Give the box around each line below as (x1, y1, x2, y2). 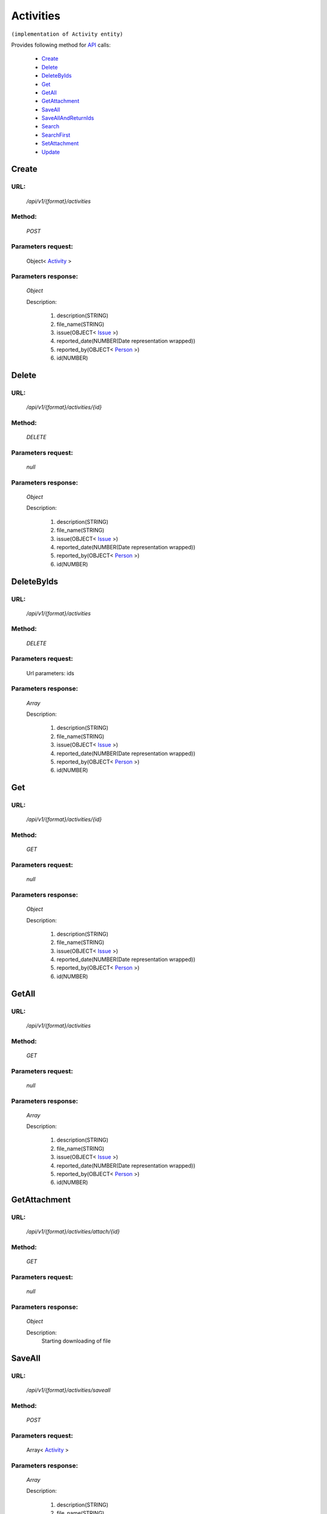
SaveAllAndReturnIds (41, 114, 94, 122)
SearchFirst (41, 131, 71, 139)
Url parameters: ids (26, 669, 74, 676)
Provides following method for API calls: (11, 41, 111, 48)
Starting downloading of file (41, 1337, 111, 1344)
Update (41, 148, 61, 156)
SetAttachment (41, 140, 79, 147)
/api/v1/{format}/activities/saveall (26, 1387, 111, 1394)
